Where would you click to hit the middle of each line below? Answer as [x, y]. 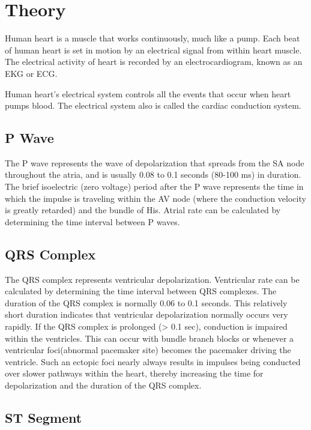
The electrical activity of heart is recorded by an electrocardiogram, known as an [154, 62]
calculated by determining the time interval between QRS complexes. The [141, 291]
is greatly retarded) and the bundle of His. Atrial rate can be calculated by [143, 210]
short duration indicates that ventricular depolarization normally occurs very [146, 314]
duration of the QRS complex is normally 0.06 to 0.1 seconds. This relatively [146, 302]
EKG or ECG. [31, 73]
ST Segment [44, 417]
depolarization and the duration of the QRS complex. [103, 385]
